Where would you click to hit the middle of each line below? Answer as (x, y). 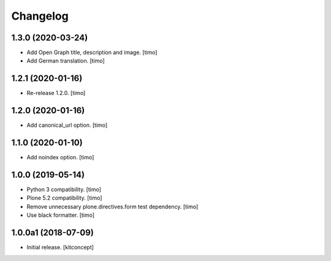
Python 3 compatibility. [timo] (64, 189)
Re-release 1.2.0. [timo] (56, 93)
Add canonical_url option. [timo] (67, 125)
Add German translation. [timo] (66, 61)
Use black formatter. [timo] (61, 215)
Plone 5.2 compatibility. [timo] (64, 198)
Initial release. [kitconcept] (60, 248)
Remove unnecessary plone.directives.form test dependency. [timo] (112, 206)
